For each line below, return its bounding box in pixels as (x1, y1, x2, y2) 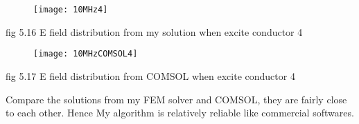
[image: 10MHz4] (33, 5, 108, 14)
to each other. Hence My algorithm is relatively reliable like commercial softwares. (6, 105, 354, 120)
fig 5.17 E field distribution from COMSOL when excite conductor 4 (6, 68, 295, 83)
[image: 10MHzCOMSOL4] (33, 49, 138, 59)
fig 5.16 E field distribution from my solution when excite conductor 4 (6, 24, 303, 39)
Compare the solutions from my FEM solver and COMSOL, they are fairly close (6, 92, 347, 106)
